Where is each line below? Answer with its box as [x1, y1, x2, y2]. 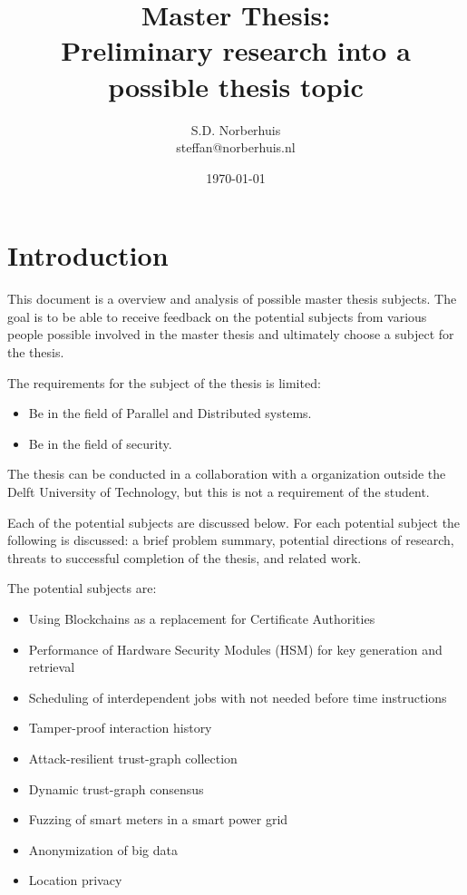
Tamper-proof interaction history [28, 718, 212, 737]
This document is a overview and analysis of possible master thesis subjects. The [7, 289, 457, 308]
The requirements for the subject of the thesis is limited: [7, 373, 321, 392]
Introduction [7, 237, 169, 274]
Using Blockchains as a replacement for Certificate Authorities [28, 608, 375, 627]
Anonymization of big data [28, 840, 178, 859]
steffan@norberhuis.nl [176, 138, 296, 157]
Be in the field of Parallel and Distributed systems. [28, 404, 312, 423]
